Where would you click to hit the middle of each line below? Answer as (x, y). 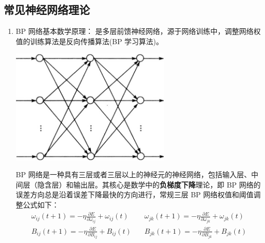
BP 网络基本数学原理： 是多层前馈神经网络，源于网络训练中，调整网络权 (138, 31)
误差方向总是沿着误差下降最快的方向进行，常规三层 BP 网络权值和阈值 (135, 194)
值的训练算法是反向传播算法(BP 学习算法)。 (89, 41)
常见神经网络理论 (47, 10)
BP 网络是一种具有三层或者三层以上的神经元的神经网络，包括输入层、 (133, 174)
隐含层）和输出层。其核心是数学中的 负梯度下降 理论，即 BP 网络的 (149, 184)
